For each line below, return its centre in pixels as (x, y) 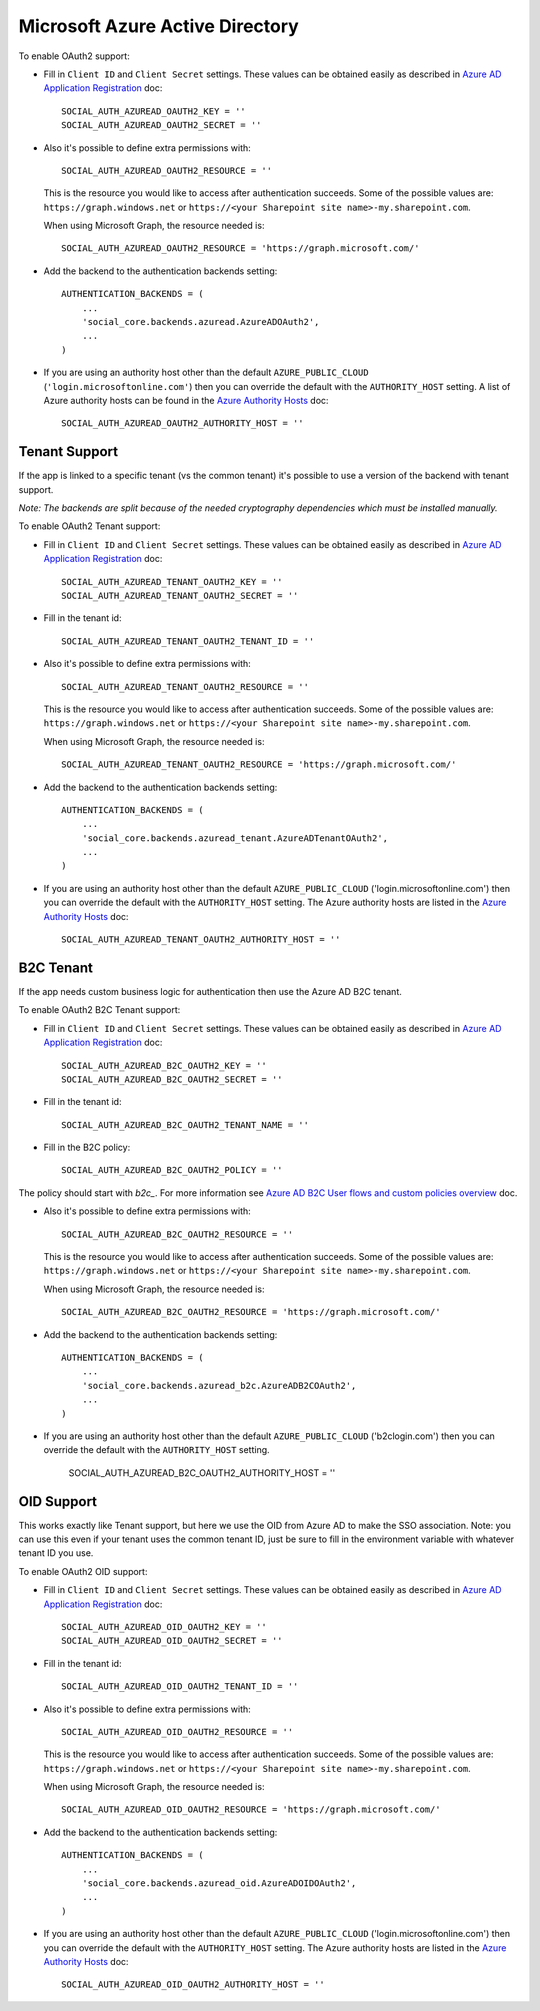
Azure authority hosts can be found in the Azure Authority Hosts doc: (186, 400)
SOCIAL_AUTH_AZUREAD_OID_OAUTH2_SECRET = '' (172, 1641)
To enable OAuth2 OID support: (83, 1571)
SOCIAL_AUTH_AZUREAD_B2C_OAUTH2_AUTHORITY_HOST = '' (202, 1472)
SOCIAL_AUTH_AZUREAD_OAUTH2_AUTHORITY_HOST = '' (182, 423)
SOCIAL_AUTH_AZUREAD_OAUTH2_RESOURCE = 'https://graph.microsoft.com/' (240, 248)
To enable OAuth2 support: (74, 56)
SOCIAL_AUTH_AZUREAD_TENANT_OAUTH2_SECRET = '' (180, 595)
